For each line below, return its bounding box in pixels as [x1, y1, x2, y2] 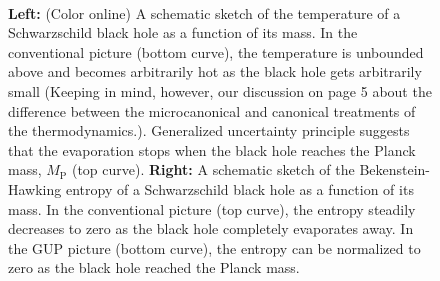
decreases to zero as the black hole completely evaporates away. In [8, 218, 414, 239]
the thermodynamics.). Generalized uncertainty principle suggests [8, 120, 410, 141]
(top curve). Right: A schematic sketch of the [71, 159, 355, 180]
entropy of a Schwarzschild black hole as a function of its [65, 178, 414, 199]
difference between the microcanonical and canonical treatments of [8, 100, 416, 121]
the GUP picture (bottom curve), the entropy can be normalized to [8, 237, 421, 258]
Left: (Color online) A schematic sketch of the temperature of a [8, 2, 401, 23]
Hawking [8, 178, 62, 199]
